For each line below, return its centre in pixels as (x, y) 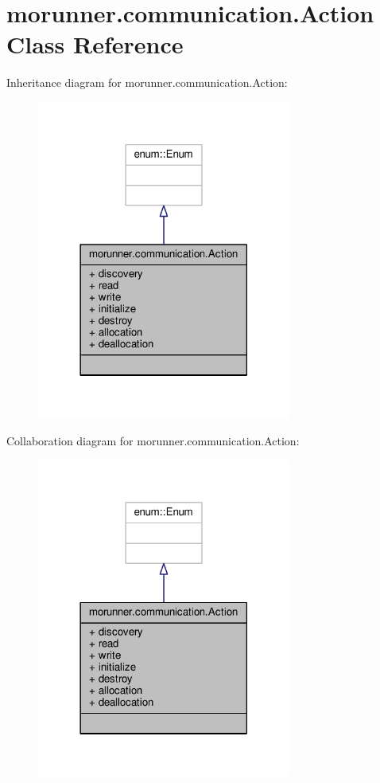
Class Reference (95, 44)
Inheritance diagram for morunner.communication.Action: (147, 82)
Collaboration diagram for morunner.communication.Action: (153, 440)
